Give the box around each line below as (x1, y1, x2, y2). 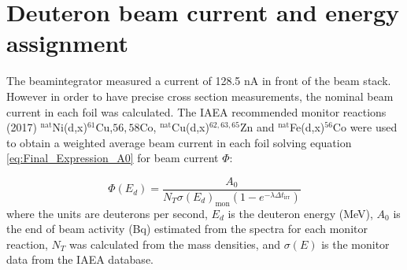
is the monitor (321, 235, 390, 252)
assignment (6, 27, 129, 59)
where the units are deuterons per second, (6, 205, 208, 221)
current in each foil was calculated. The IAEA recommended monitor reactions (6, 103, 387, 120)
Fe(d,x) (290, 119, 325, 135)
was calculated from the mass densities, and (69, 235, 280, 252)
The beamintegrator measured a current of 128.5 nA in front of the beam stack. (6, 72, 391, 89)
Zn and (239, 119, 275, 135)
